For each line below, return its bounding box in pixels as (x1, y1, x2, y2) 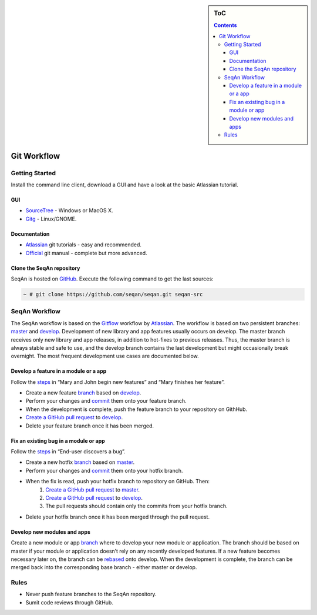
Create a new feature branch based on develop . (25, 389, 141, 396)
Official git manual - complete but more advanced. (25, 249, 147, 256)
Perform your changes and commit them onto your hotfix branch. (25, 467, 183, 474)
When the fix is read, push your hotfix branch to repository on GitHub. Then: (25, 478, 210, 485)
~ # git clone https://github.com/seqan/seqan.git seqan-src (23, 291, 203, 298)
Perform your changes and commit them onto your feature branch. (25, 397, 187, 405)
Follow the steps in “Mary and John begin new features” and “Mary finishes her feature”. (11, 378, 225, 385)
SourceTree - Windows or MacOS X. (25, 207, 113, 214)
